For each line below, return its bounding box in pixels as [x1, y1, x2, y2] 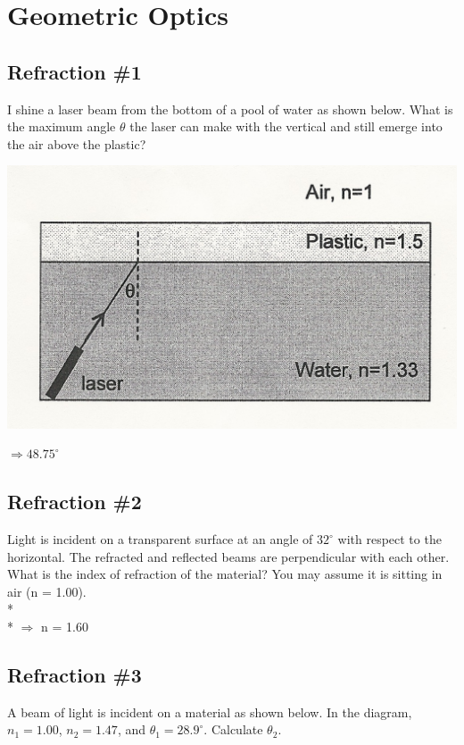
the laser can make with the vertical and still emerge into [129, 117, 443, 136]
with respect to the [337, 530, 442, 548]
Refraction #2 [7, 488, 142, 515]
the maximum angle [7, 117, 116, 136]
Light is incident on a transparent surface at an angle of [7, 530, 313, 548]
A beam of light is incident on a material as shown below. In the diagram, [7, 702, 412, 721]
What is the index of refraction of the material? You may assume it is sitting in [7, 565, 443, 583]
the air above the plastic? [7, 134, 146, 153]
